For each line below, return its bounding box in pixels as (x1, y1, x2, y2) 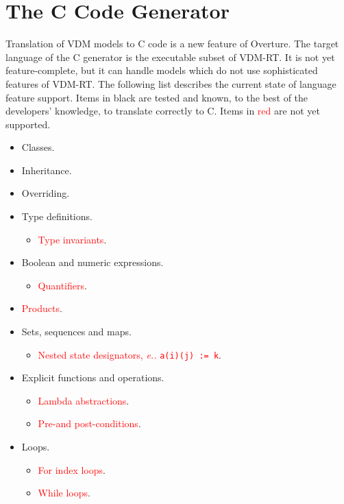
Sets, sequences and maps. (21, 324, 132, 339)
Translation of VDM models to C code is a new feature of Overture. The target (5, 36, 339, 51)
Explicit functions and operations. (21, 370, 164, 385)
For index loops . (38, 462, 106, 477)
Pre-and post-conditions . (38, 416, 141, 431)
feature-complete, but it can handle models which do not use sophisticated (5, 63, 318, 77)
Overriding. (21, 186, 70, 200)
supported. (5, 117, 51, 131)
